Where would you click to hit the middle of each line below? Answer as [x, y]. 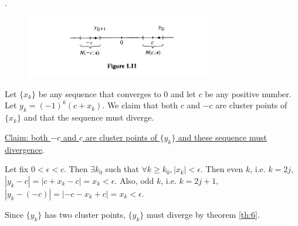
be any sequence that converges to [100, 93]
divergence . [25, 149]
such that [122, 169]
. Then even [222, 169]
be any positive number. [248, 93]
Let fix [17, 169]
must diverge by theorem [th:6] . [203, 214]
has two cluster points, [85, 214]
